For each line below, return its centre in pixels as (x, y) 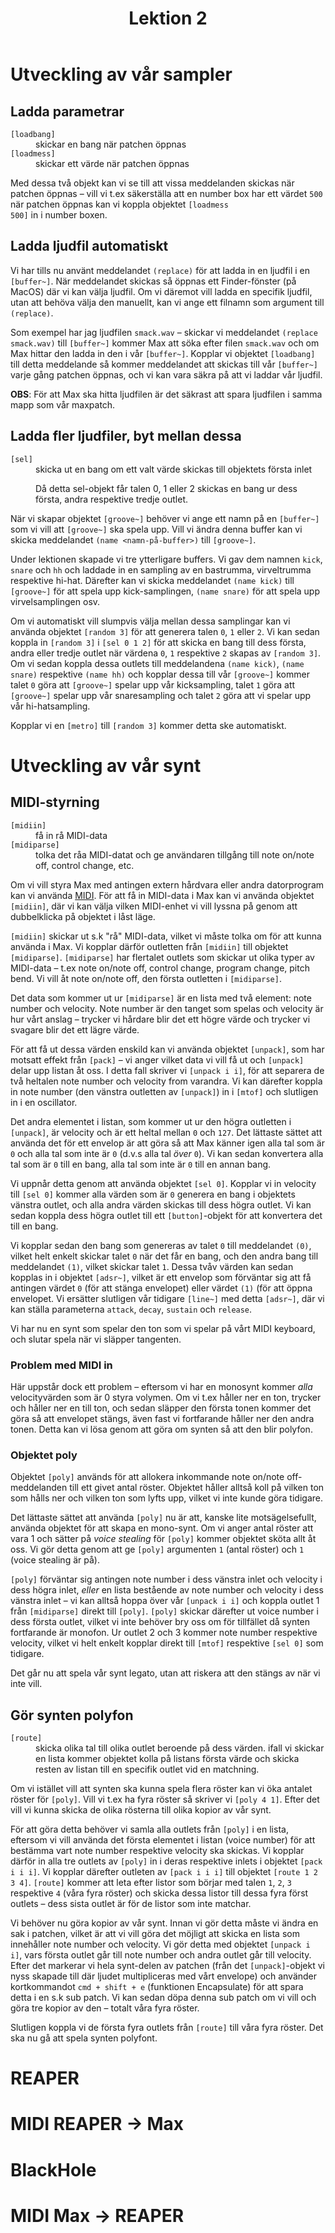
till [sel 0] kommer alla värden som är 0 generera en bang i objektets (153, 1194)
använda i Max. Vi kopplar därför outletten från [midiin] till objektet (149, 946)
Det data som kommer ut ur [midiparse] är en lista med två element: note (161, 998)
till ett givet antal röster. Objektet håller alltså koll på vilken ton (197, 1488)
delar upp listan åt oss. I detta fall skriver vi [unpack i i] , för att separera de (167, 1070)
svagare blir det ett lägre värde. (75, 1029)
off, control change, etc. (85, 865)
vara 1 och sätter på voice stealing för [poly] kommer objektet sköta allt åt (163, 1539)
